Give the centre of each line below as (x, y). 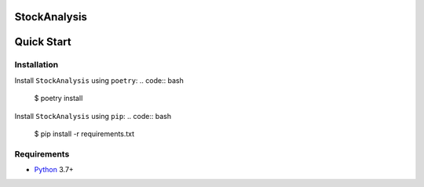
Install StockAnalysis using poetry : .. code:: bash (99, 80)
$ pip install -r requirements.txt (84, 134)
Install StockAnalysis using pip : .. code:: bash (93, 116)
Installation (37, 65)
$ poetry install (58, 99)
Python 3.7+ (54, 170)
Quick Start (43, 42)
